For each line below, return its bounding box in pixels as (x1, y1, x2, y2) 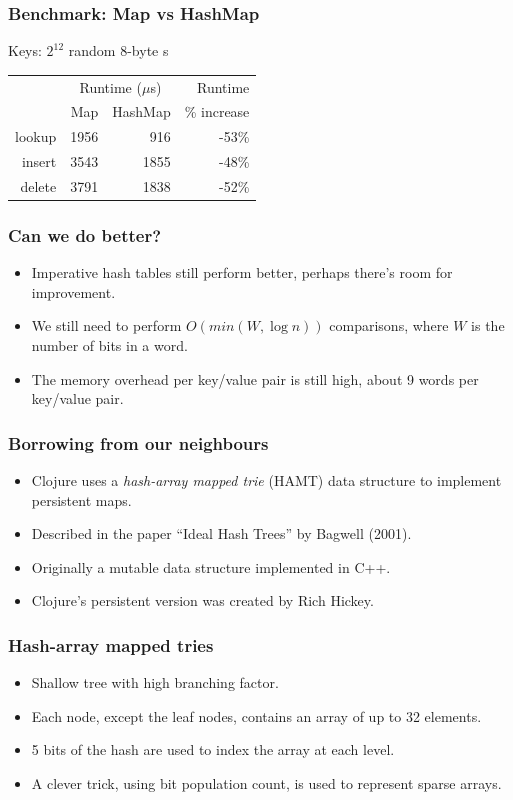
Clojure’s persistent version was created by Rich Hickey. (31, 590, 374, 611)
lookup (15, 126, 57, 147)
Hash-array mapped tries (8, 632, 214, 657)
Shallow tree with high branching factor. (31, 672, 279, 693)
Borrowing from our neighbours (8, 430, 269, 455)
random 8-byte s (68, 40, 169, 61)
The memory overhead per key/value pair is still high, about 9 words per (31, 368, 479, 389)
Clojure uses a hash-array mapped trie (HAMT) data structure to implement (31, 470, 502, 491)
